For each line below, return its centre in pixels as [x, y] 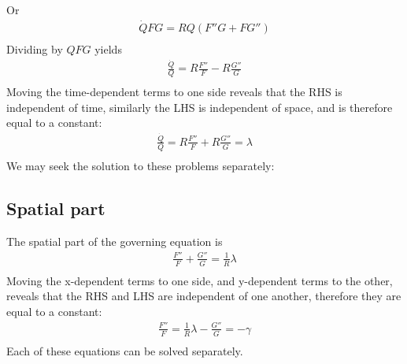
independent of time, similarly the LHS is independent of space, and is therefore [200, 107]
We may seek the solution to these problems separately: [141, 165]
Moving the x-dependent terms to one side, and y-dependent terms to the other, [200, 280]
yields [108, 48]
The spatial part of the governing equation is [115, 241]
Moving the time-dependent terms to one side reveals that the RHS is [174, 92]
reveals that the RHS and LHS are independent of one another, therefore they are [204, 296]
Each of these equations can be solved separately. [125, 350]
